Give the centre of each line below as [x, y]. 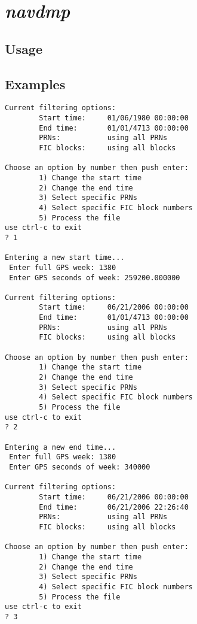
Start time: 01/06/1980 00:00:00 [114, 118]
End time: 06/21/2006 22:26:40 [114, 507]
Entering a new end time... [61, 447]
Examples [35, 84]
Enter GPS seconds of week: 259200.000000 [95, 278]
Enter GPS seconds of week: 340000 [80, 467]
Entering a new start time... [65, 258]
